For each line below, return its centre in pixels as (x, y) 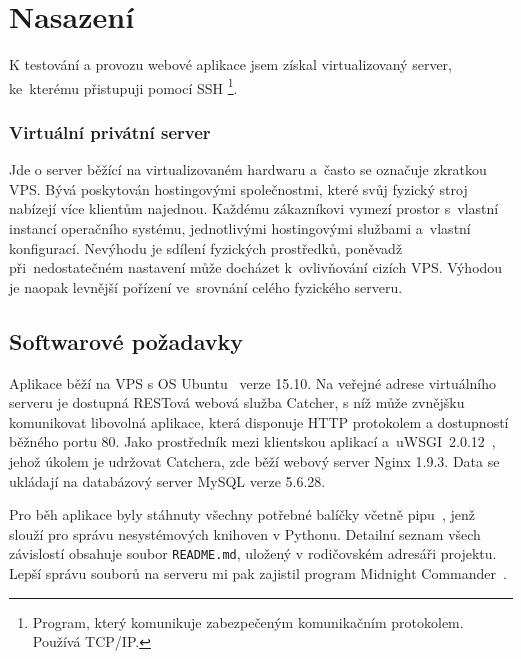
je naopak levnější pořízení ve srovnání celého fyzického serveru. (206, 286)
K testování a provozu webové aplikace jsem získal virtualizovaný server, (230, 64)
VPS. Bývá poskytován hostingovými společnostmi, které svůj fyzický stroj (238, 188)
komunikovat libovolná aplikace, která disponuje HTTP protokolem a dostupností (259, 421)
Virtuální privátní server (110, 131)
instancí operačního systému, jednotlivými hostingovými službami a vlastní (240, 227)
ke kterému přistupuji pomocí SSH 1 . (123, 86)
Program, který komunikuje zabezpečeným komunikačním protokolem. (248, 621)
